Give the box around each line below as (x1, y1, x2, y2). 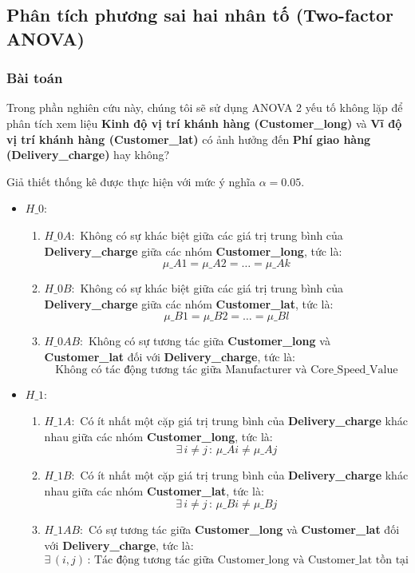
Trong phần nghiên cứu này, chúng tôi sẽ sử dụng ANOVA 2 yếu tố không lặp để (6, 99, 403, 116)
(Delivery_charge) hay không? (6, 146, 170, 163)
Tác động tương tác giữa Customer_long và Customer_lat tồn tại (93, 554, 409, 566)
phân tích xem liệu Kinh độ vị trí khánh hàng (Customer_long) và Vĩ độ (6, 114, 402, 131)
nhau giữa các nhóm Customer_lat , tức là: (44, 482, 264, 499)
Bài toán (6, 68, 63, 88)
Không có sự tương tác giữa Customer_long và (88, 332, 330, 349)
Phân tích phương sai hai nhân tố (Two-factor (6, 2, 394, 27)
